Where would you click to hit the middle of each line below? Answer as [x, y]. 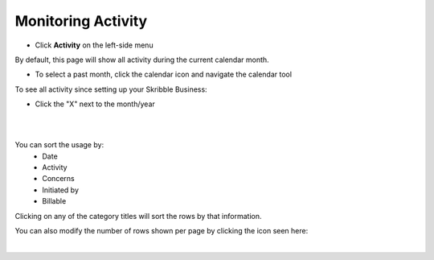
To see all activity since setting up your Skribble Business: [111, 89]
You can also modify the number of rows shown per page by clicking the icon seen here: [162, 231]
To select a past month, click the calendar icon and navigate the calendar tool [164, 74]
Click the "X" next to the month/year [95, 104]
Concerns [59, 179]
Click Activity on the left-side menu [94, 45]
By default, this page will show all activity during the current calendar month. [142, 60]
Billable [54, 201]
